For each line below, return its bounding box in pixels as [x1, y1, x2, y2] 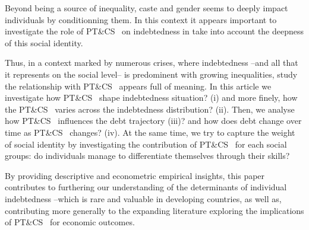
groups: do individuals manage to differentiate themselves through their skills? [5, 149, 290, 162]
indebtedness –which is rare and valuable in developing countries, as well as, [5, 192, 282, 205]
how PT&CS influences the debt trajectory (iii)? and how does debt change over [5, 114, 302, 127]
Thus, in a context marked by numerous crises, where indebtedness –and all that [5, 56, 298, 69]
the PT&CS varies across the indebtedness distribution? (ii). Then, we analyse [5, 103, 295, 115]
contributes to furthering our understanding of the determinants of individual [5, 181, 287, 193]
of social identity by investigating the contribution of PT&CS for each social [5, 138, 287, 150]
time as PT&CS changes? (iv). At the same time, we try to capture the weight [5, 126, 295, 138]
